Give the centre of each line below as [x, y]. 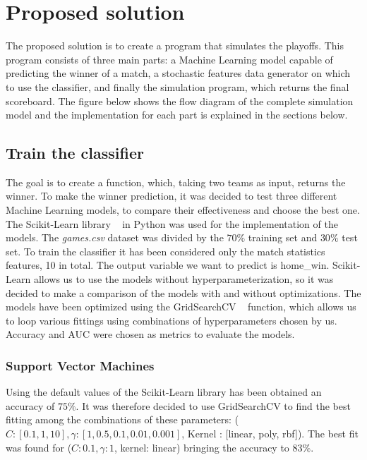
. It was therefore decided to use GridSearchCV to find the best [213, 405]
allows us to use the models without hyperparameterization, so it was [183, 279]
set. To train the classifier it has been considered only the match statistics [166, 251]
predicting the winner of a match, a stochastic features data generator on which [178, 73]
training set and [283, 237]
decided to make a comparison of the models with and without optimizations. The [183, 292]
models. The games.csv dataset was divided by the [115, 237]
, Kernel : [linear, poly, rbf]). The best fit [270, 434]
